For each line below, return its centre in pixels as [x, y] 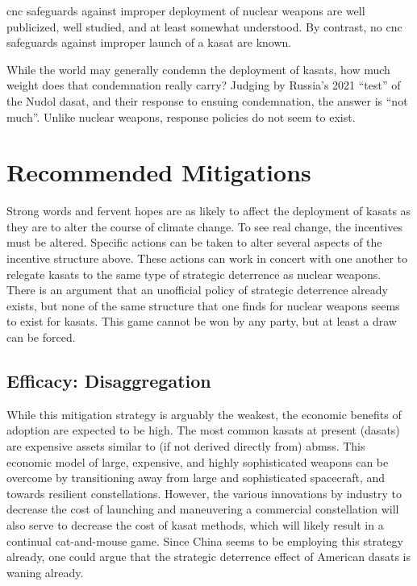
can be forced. [41, 337]
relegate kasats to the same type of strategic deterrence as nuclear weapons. [194, 274]
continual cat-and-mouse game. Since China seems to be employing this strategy [205, 540]
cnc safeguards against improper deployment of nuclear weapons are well [186, 10]
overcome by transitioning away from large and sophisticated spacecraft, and [196, 478]
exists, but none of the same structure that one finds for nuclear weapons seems [203, 305]
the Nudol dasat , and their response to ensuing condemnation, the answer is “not [207, 100]
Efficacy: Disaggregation [109, 381]
